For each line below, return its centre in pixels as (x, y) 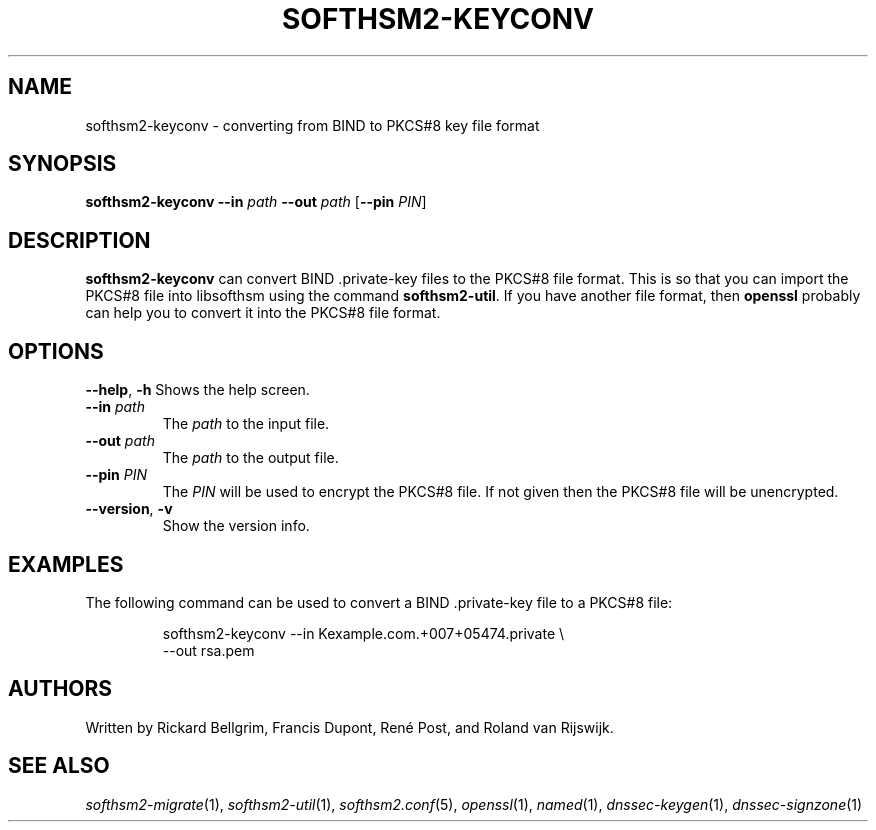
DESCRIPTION (79, 240)
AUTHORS (60, 689)
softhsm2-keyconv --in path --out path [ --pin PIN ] (256, 202)
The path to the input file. (246, 424)
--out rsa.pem (208, 650)
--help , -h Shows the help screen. (197, 390)
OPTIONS (56, 351)
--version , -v (129, 509)
